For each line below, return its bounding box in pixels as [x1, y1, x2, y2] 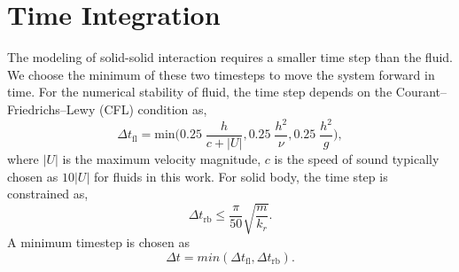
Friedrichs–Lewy [7, 99, 96, 118]
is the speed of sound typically [274, 150, 440, 168]
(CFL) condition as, [98, 99, 207, 118]
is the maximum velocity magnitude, [62, 150, 261, 168]
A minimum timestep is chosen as [7, 233, 190, 252]
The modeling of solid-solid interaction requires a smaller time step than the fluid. [7, 48, 453, 66]
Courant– [395, 82, 447, 101]
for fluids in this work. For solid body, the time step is [93, 167, 388, 185]
